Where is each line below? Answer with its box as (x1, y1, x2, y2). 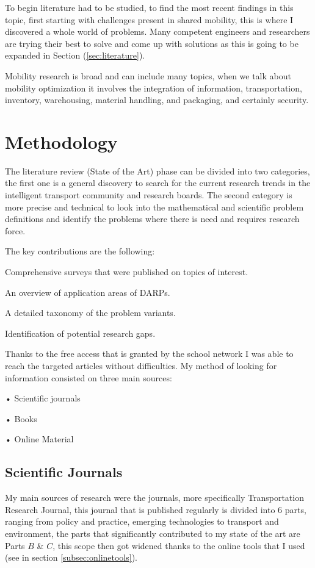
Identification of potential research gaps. (5, 326, 156, 339)
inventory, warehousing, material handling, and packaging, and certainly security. (5, 93, 309, 106)
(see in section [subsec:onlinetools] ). (5, 551, 138, 564)
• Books (5, 412, 37, 425)
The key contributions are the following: (5, 245, 155, 257)
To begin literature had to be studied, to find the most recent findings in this (5, 1, 294, 13)
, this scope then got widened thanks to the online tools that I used (52, 539, 305, 552)
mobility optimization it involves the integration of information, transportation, (5, 81, 302, 94)
